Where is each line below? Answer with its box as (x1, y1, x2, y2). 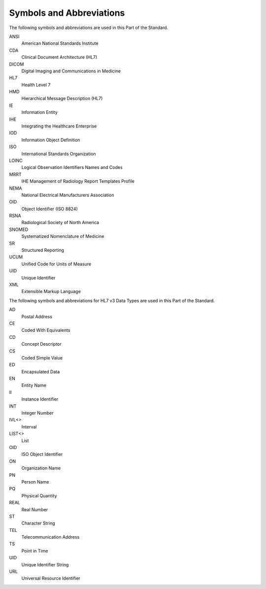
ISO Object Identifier (21, 451, 63, 458)
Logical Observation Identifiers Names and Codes (21, 164, 123, 170)
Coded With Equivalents (21, 327, 70, 333)
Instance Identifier (21, 396, 59, 402)
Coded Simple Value (21, 355, 63, 360)
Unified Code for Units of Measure (21, 261, 92, 267)
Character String (21, 520, 55, 526)
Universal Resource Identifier (21, 575, 81, 581)
